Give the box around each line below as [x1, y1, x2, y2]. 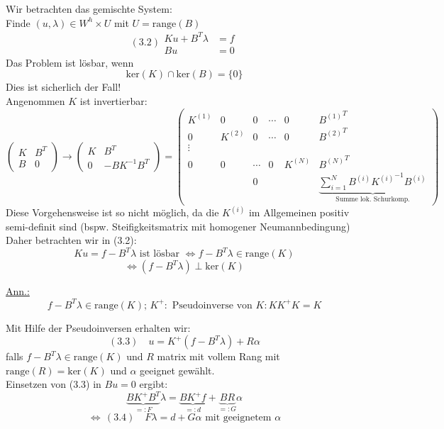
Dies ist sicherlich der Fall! [6, 79, 121, 94]
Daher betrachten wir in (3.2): [6, 233, 137, 247]
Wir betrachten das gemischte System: [6, 1, 172, 16]
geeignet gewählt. [140, 362, 215, 377]
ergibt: [139, 377, 168, 391]
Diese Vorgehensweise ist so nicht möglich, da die [6, 205, 219, 220]
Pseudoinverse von [172, 300, 252, 311]
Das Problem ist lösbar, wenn [6, 55, 134, 69]
